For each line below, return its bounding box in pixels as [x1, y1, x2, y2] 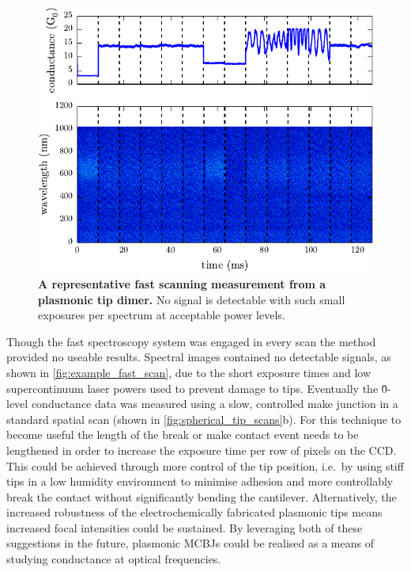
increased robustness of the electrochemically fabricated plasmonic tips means [6, 504, 383, 521]
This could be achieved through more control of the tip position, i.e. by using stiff [6, 457, 404, 474]
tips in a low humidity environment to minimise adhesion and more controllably [6, 473, 394, 490]
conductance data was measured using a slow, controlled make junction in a [31, 395, 398, 412]
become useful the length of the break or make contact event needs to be [6, 426, 359, 443]
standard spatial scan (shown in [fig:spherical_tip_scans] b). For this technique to [6, 410, 402, 427]
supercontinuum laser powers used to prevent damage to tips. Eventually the [6, 379, 379, 396]
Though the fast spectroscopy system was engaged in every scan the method [6, 333, 376, 349]
